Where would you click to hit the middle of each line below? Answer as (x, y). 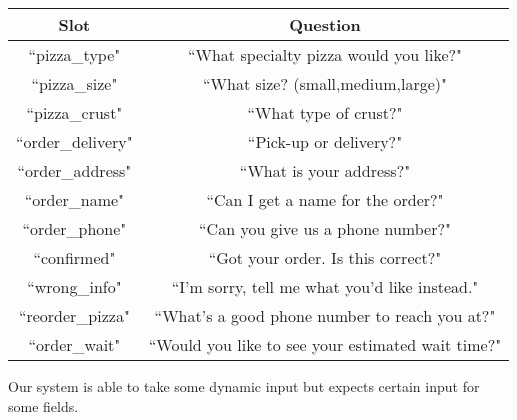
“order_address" (74, 170)
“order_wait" (74, 344)
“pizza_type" (74, 54)
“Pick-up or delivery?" (325, 141)
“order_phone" (74, 228)
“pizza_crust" (74, 112)
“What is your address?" (325, 170)
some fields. (43, 405)
